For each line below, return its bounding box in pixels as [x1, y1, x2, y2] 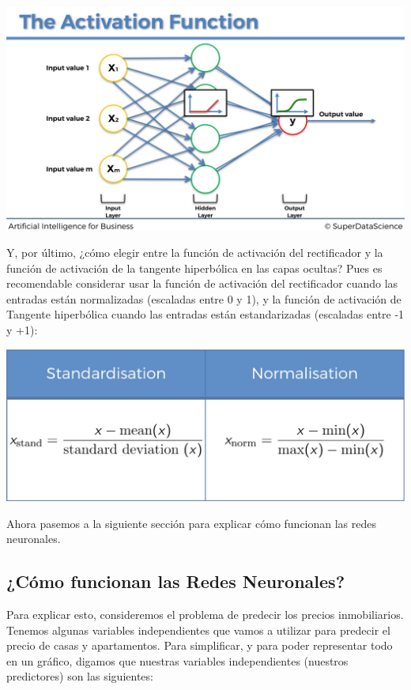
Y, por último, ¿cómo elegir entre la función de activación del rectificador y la [6, 244, 383, 261]
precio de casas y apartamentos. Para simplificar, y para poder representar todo [6, 637, 393, 654]
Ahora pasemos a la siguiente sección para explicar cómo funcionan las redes [6, 515, 377, 531]
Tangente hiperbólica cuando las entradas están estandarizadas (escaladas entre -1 [6, 306, 405, 322]
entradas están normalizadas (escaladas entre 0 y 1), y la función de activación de [6, 290, 402, 307]
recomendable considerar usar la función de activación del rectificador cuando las [6, 275, 398, 292]
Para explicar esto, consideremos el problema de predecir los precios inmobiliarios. [6, 606, 404, 623]
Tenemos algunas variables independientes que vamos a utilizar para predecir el [6, 621, 390, 638]
